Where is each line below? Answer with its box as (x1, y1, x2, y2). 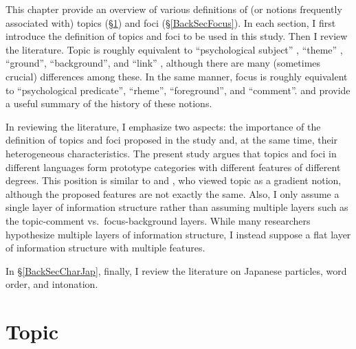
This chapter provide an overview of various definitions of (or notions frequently (5, 2, 342, 16)
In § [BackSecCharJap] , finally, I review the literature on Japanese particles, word (5, 263, 347, 278)
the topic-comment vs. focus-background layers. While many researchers (5, 213, 311, 227)
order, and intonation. (5, 277, 98, 291)
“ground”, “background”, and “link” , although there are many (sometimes (5, 56, 321, 70)
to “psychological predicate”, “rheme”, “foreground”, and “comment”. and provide (5, 82, 351, 97)
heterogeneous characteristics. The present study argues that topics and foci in (5, 146, 337, 160)
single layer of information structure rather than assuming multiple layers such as (5, 200, 348, 214)
